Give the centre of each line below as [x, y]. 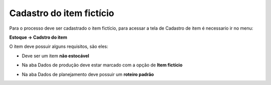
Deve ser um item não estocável [56, 56]
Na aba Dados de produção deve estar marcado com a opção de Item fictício [102, 65]
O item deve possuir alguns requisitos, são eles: [59, 47]
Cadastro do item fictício [62, 13]
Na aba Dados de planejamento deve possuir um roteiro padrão [88, 74]
